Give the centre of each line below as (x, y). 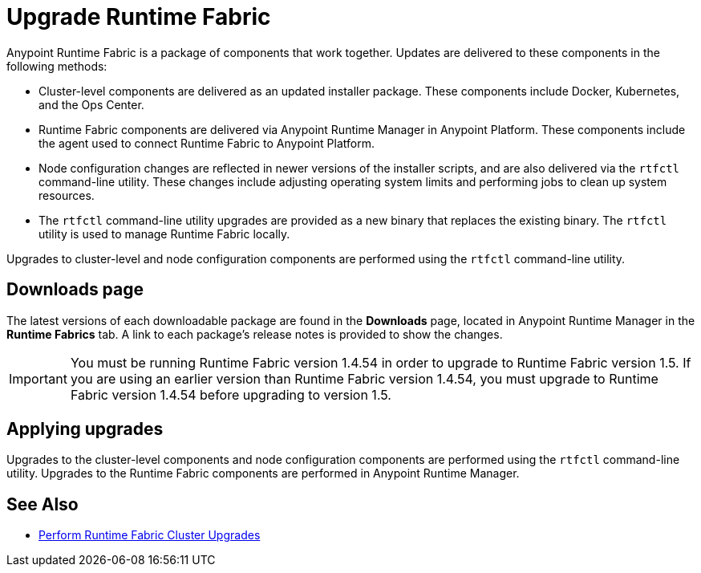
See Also (43, 504)
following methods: (57, 66)
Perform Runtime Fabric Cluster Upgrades (150, 535)
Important (38, 378)
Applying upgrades (85, 429)
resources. (67, 195)
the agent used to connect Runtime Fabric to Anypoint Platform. (207, 143)
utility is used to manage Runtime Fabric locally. (164, 234)
